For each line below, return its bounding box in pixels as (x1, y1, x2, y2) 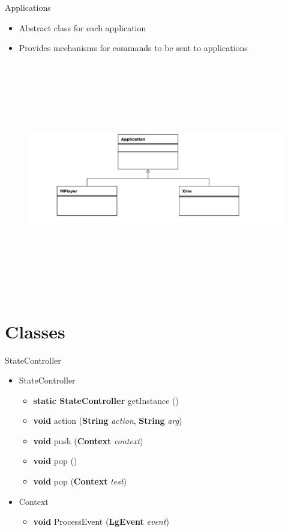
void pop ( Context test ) (33, 475, 127, 488)
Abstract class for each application (19, 21, 146, 34)
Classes (5, 319, 65, 343)
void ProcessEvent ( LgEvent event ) (33, 515, 169, 528)
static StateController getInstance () (33, 394, 179, 406)
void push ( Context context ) (33, 434, 143, 447)
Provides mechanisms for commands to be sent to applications (19, 41, 248, 54)
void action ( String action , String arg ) (33, 414, 182, 427)
